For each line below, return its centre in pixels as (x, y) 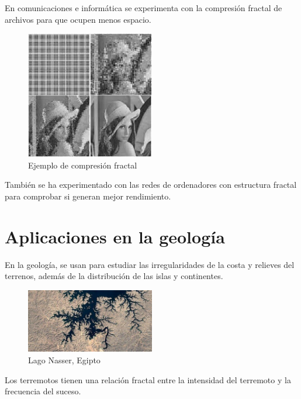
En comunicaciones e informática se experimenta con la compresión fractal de (143, 8)
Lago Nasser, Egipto (64, 360)
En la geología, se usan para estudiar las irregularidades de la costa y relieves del (150, 264)
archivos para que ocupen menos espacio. (78, 19)
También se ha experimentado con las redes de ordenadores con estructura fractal (151, 185)
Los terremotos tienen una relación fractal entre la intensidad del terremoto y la (148, 379)
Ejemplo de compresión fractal (83, 165)
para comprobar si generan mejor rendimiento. (88, 196)
